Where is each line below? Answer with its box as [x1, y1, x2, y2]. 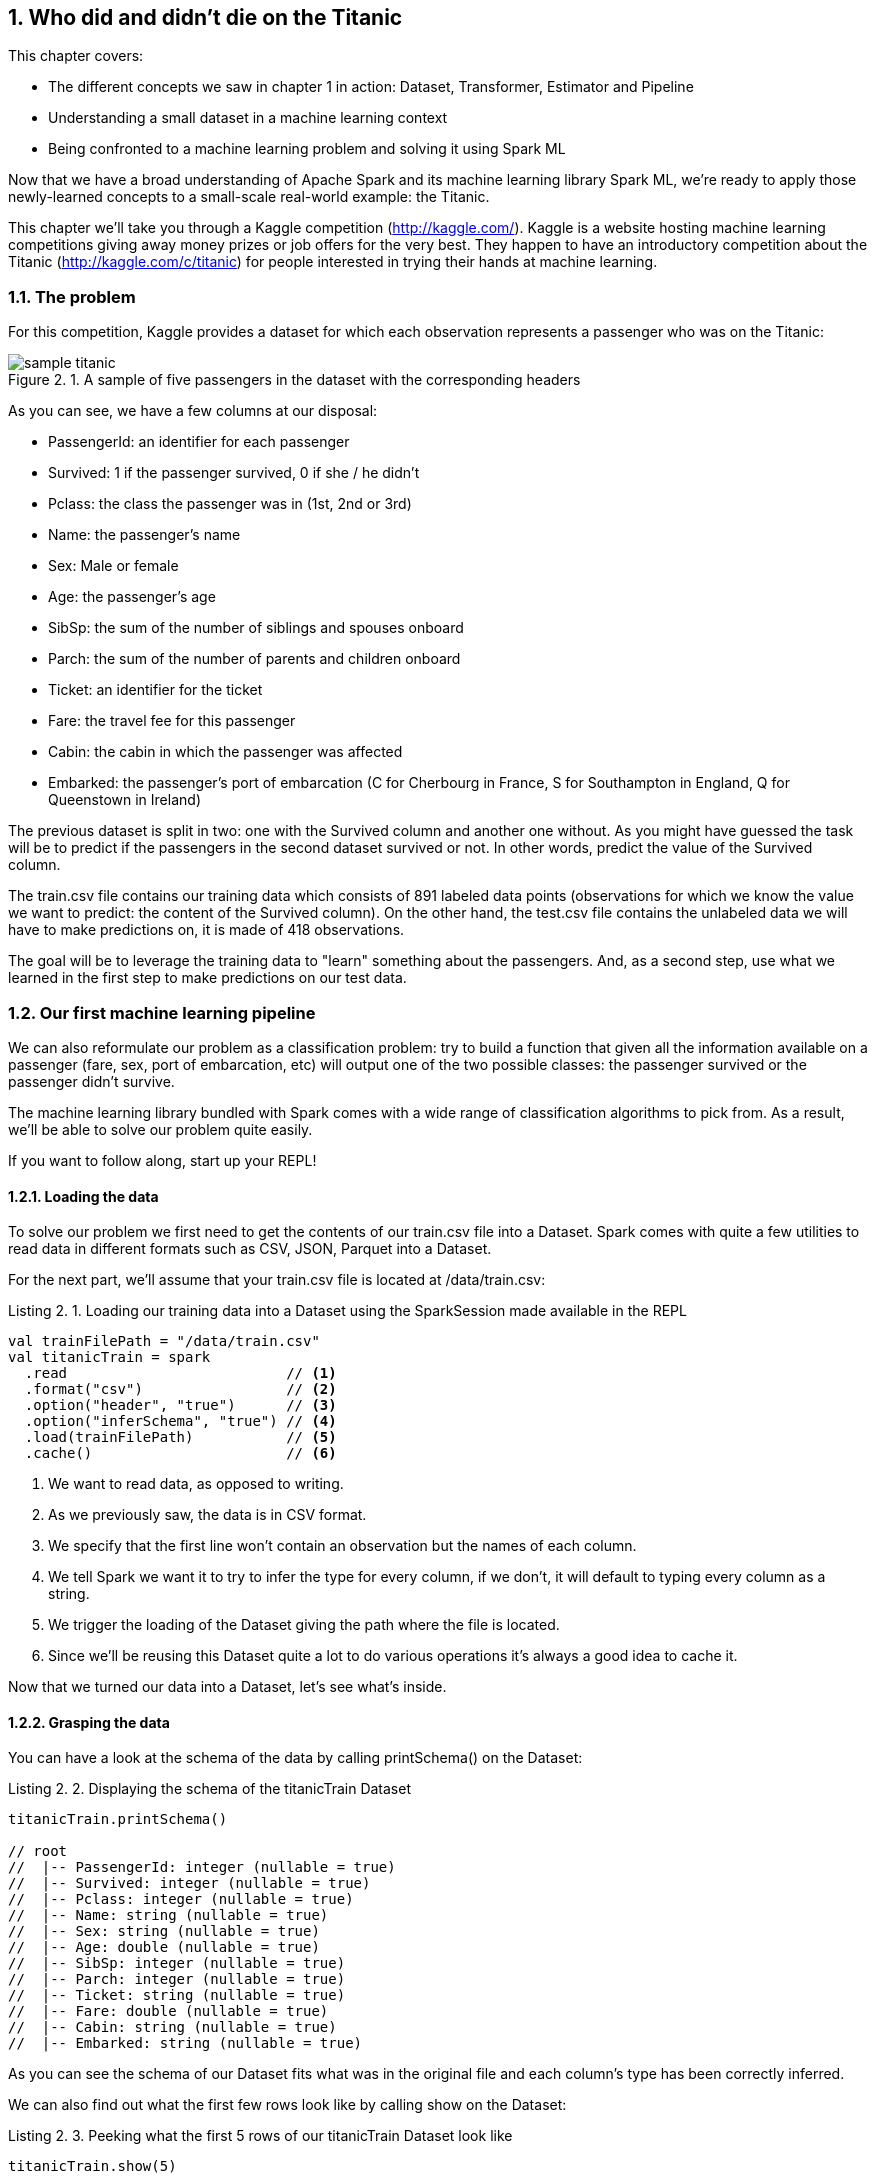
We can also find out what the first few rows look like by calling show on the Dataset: [8, 2096, 567, 2114]
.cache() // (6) [24, 1445, 337, 1462]
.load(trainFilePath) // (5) [24, 1429, 337, 1446]
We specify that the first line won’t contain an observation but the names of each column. [48, 1537, 637, 1555]
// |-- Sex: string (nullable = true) [8, 1923, 320, 1940]
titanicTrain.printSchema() [8, 1811, 228, 1828]
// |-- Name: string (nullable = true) [8, 1907, 329, 1924]
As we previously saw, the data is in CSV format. [48, 1506, 367, 1524]
